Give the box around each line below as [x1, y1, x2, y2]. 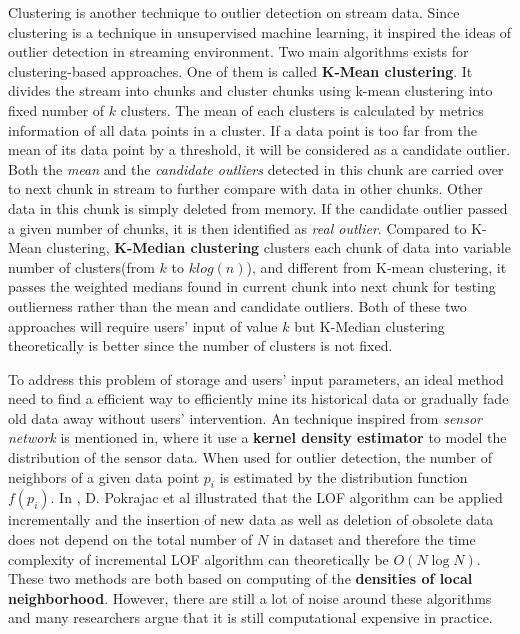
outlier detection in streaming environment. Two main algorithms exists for [8, 41, 469, 62]
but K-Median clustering [294, 315, 445, 336]
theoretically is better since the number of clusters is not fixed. [8, 335, 393, 356]
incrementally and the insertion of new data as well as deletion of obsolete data [8, 509, 494, 530]
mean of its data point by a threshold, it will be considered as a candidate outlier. [8, 139, 511, 160]
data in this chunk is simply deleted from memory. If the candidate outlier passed [8, 197, 508, 218]
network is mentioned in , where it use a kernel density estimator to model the [8, 427, 507, 448]
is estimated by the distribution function [219, 466, 468, 487]
